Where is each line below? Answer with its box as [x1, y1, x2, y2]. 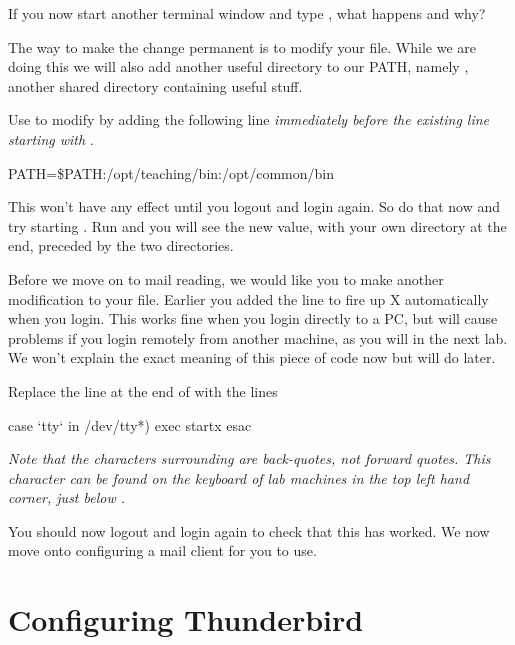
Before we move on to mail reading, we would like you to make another [8, 268, 444, 289]
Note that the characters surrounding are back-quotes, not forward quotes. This [8, 448, 491, 469]
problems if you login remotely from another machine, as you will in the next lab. [8, 327, 508, 348]
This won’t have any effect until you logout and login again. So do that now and [8, 196, 501, 217]
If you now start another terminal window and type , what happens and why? [8, 3, 486, 23]
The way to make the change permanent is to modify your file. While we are [8, 36, 476, 57]
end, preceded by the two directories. [8, 235, 234, 256]
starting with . [8, 128, 94, 149]
